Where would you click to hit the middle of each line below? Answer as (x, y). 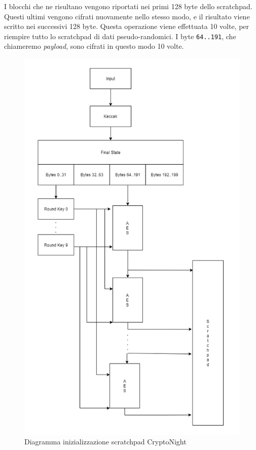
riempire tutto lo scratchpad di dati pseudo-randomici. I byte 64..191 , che (120, 36)
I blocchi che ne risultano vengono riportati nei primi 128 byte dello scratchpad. (128, 6)
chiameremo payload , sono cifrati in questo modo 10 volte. (94, 46)
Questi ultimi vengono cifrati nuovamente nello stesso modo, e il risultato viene (127, 16)
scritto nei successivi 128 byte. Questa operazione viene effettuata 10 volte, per (127, 26)
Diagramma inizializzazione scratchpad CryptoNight (105, 442)
